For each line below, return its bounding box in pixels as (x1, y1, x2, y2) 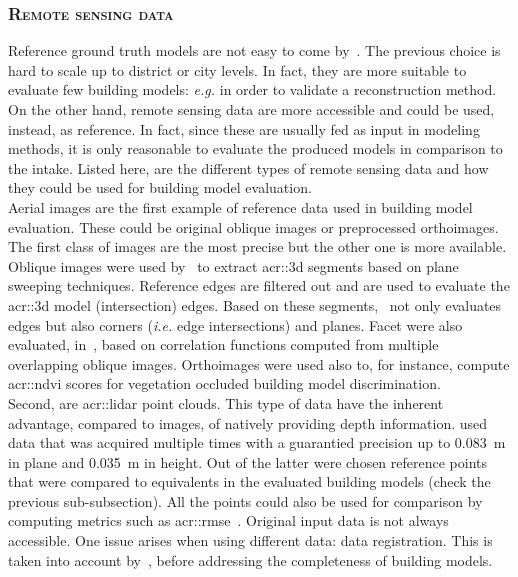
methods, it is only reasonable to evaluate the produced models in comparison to (8, 138, 503, 159)
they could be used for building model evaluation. (8, 177, 312, 198)
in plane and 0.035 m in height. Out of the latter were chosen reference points (8, 451, 488, 472)
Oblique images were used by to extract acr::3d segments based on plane (8, 255, 459, 276)
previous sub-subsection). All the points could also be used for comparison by (8, 490, 483, 511)
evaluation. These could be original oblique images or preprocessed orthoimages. (8, 216, 499, 237)
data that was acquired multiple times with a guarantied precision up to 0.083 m (8, 432, 506, 453)
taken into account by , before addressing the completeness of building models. (8, 549, 493, 570)
